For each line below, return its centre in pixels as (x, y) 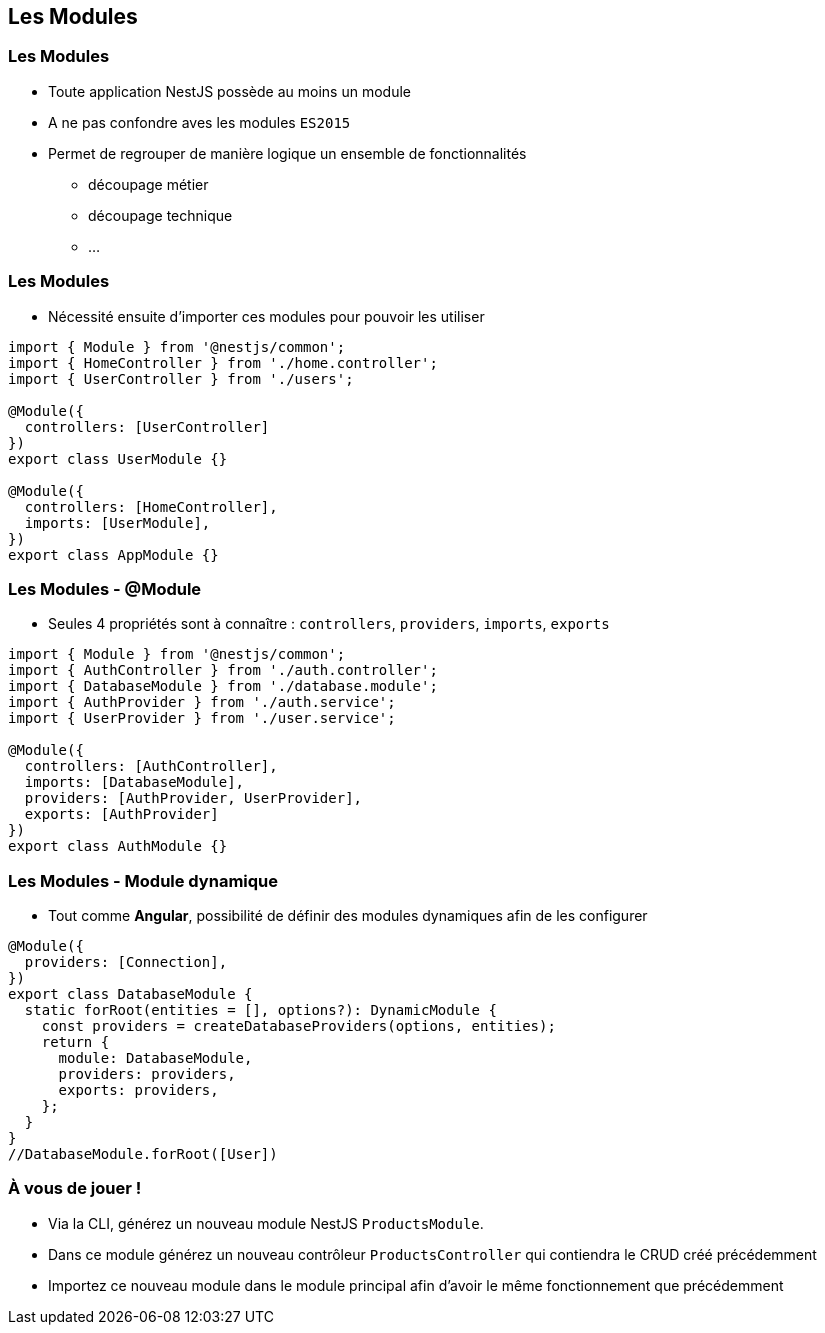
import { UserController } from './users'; (181, 378)
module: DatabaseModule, (155, 1058)
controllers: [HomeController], (151, 506)
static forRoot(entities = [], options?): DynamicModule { (260, 1010)
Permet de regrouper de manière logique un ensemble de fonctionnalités (287, 153)
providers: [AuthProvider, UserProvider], (193, 798)
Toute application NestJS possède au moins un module (229, 91)
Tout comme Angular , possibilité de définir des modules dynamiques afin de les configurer (348, 916)
